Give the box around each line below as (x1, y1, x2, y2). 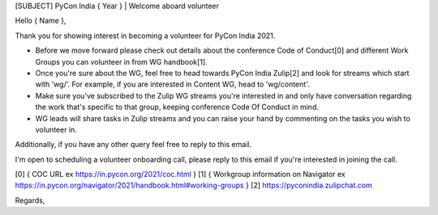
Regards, (15, 195, 45, 205)
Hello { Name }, (15, 16, 67, 26)
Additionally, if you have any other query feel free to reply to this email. (15, 140, 251, 150)
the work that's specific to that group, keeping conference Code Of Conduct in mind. (35, 102, 320, 112)
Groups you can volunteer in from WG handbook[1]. (35, 57, 208, 66)
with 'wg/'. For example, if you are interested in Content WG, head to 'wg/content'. (35, 79, 310, 89)
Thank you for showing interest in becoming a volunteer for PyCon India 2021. (15, 31, 276, 40)
